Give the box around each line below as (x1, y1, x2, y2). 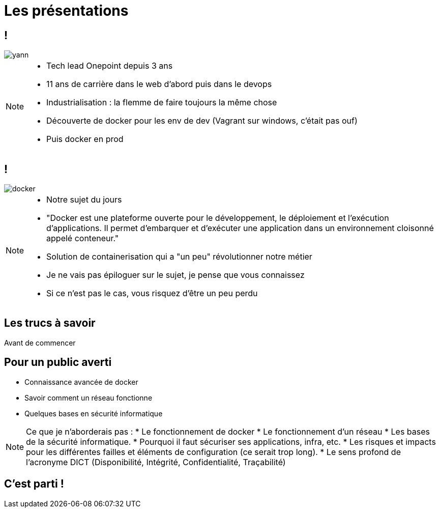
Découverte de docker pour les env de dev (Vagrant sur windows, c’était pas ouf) (46, 116, 358, 126)
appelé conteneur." (46, 233, 119, 244)
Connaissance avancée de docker (24, 377, 138, 386)
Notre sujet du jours (46, 194, 122, 205)
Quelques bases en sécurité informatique (24, 409, 163, 418)
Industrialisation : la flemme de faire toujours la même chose (46, 97, 277, 108)
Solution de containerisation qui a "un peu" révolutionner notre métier (46, 251, 312, 262)
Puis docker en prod (46, 134, 124, 145)
